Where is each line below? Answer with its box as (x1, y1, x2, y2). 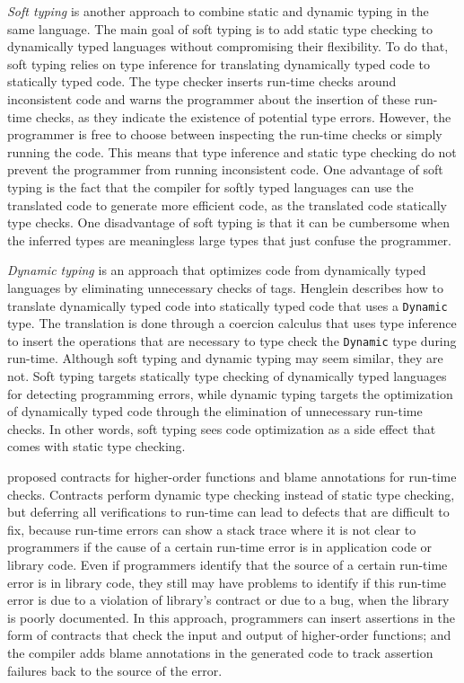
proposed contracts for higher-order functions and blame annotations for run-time (7, 466, 457, 485)
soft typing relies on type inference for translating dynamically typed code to (7, 54, 430, 73)
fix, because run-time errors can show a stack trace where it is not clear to (7, 519, 416, 538)
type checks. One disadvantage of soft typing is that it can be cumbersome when (7, 213, 451, 232)
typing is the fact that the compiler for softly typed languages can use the (7, 177, 414, 196)
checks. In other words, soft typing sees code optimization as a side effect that (7, 419, 436, 438)
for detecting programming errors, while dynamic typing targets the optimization (7, 384, 453, 403)
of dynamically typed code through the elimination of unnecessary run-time (7, 402, 423, 421)
